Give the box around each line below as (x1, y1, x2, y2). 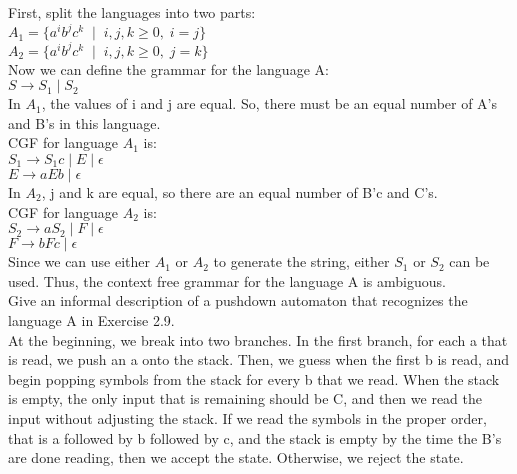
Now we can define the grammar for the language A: (8, 58, 329, 79)
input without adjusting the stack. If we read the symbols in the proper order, (8, 407, 487, 428)
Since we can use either (8, 251, 151, 272)
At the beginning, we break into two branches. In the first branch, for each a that (8, 329, 508, 350)
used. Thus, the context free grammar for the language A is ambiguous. (8, 270, 446, 291)
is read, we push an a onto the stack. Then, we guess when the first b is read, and (8, 349, 510, 370)
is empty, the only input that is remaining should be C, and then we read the (8, 388, 482, 409)
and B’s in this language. (8, 112, 161, 133)
